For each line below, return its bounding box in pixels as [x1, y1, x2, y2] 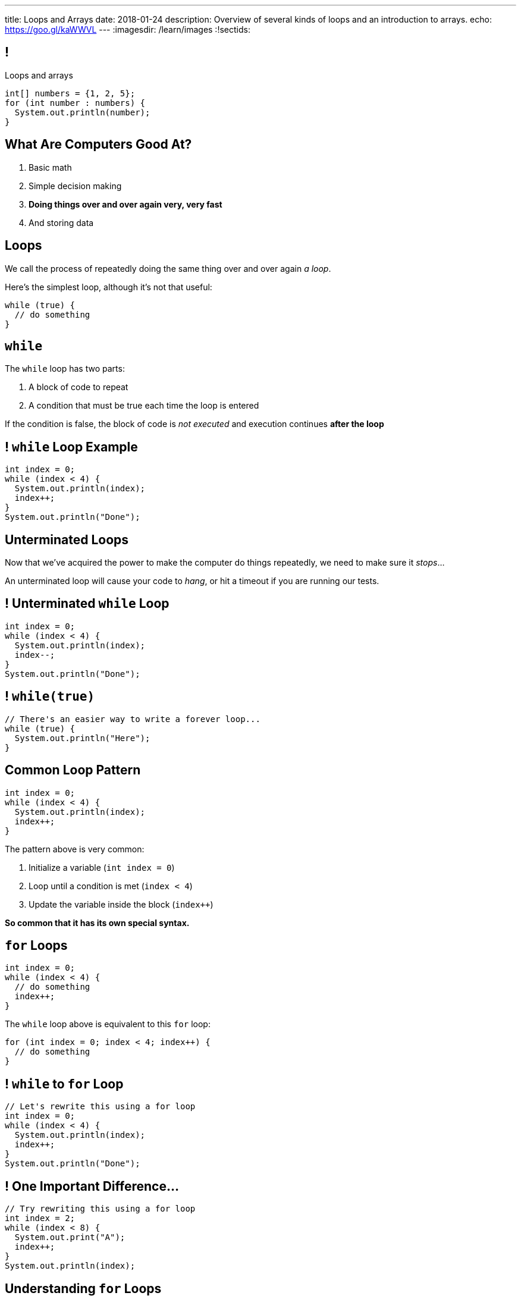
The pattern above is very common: [5, 843, 145, 854]
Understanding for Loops [5, 1281, 162, 1296]
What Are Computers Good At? [5, 137, 192, 152]
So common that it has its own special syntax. [5, 917, 190, 928]
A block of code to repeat [29, 382, 128, 393]
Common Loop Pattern [5, 763, 141, 778]
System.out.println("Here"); [14, 733, 150, 743]
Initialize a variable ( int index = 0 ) [29, 862, 175, 873]
